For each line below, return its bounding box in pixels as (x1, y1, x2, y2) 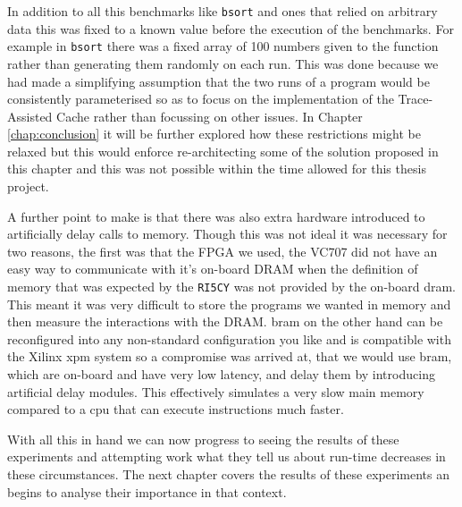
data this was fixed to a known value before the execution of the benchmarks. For (7, 19, 454, 38)
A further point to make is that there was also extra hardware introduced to (7, 207, 425, 225)
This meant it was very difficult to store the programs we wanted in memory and (7, 294, 451, 313)
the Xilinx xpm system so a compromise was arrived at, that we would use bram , (7, 347, 452, 366)
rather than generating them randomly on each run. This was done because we (7, 54, 439, 72)
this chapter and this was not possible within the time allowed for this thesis (7, 159, 426, 178)
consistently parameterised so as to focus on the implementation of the (7, 89, 394, 108)
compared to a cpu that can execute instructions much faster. (7, 400, 344, 418)
